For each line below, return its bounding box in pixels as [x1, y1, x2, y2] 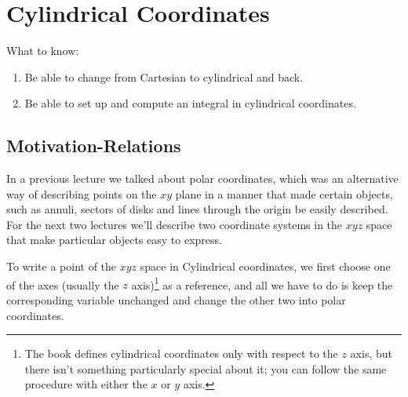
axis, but [350, 345, 392, 362]
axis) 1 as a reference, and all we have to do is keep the [131, 274, 393, 293]
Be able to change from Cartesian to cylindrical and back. [24, 68, 304, 85]
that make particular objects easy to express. [6, 231, 222, 248]
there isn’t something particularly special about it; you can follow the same [24, 360, 387, 377]
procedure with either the [24, 376, 148, 392]
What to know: [6, 42, 79, 59]
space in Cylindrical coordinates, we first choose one [140, 258, 391, 275]
